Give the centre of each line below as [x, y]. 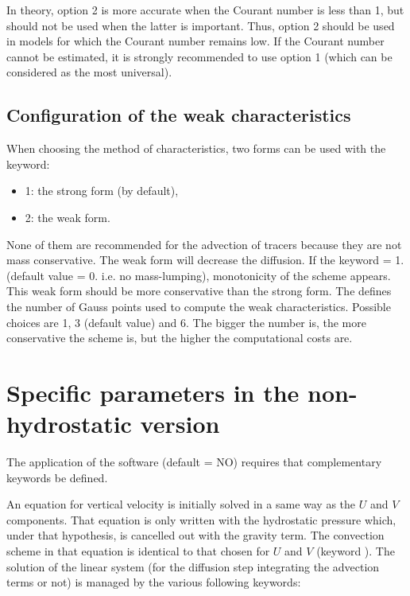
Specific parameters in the [153, 392]
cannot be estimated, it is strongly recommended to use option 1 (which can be [199, 56]
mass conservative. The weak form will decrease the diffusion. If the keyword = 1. [205, 260]
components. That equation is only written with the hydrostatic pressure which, [201, 519]
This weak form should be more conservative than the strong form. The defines [199, 291]
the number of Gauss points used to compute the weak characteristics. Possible [199, 306]
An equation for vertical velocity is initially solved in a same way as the [181, 504]
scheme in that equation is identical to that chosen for [138, 550]
